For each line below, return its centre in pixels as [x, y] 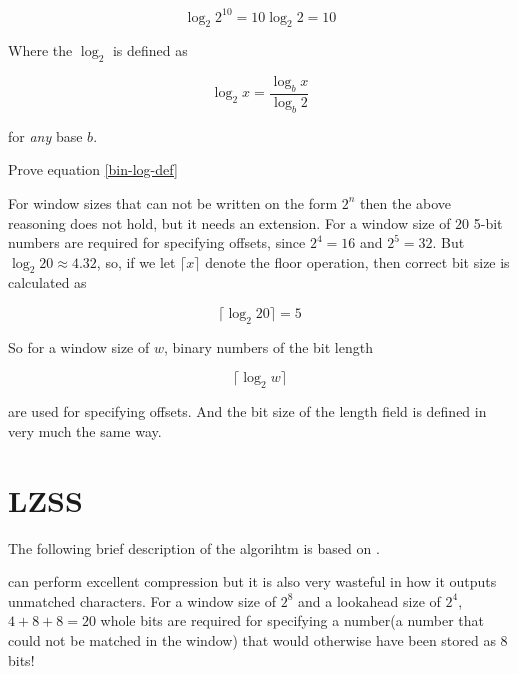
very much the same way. [85, 430]
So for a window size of [79, 346]
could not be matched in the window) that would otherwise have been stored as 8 [258, 639]
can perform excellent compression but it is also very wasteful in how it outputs [252, 581]
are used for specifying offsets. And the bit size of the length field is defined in [247, 411]
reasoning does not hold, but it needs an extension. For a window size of [229, 222]
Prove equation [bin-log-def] [93, 169]
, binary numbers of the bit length [268, 346]
